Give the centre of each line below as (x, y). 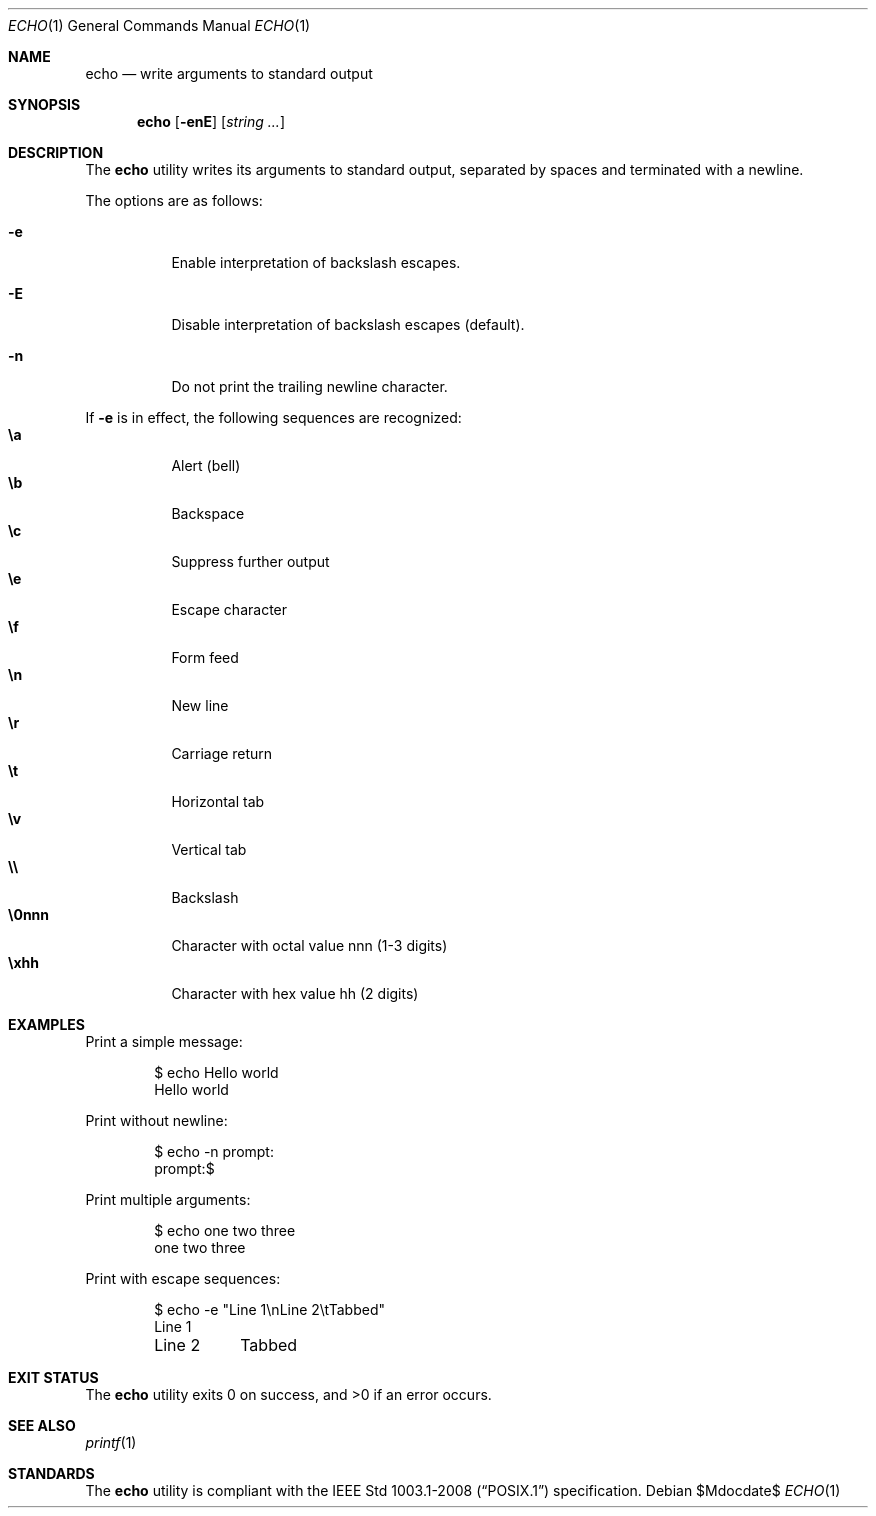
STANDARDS (51, 1473)
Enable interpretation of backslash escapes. (316, 262)
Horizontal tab (218, 801)
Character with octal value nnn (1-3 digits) (309, 945)
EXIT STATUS (53, 1377)
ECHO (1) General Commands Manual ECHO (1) (159, 25)
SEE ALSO (42, 1425)
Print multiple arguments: (168, 1199)
